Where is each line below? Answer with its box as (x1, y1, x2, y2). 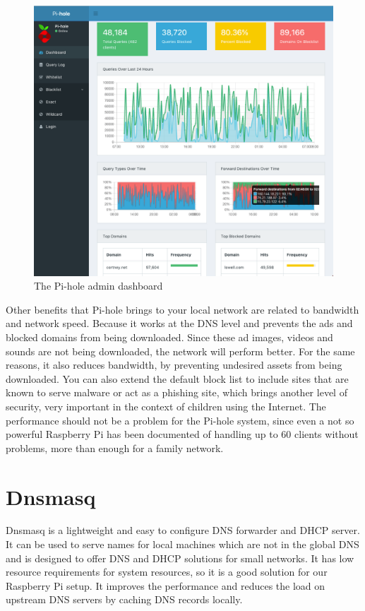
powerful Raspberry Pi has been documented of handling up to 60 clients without (6, 427, 359, 441)
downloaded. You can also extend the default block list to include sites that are (6, 371, 349, 386)
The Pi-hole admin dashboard (34, 278, 163, 293)
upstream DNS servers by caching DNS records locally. (6, 592, 243, 607)
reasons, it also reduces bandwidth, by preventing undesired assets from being (6, 357, 342, 372)
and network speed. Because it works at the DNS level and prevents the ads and (6, 316, 353, 331)
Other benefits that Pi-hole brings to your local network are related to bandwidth (6, 302, 359, 316)
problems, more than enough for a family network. (6, 440, 224, 455)
